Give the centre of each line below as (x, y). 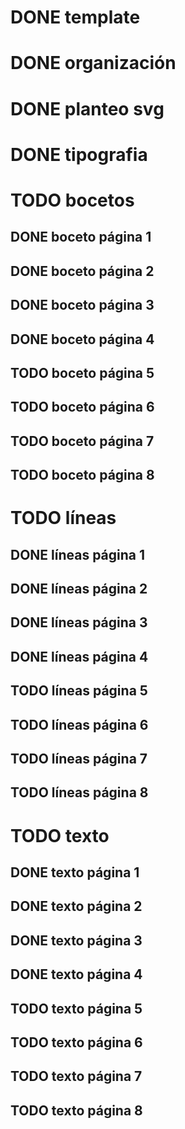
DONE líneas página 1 (78, 554)
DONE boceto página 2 (82, 271)
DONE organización (93, 63)
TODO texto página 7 (76, 1076)
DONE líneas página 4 (79, 656)
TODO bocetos (72, 200)
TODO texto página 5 (76, 1008)
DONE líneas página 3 (79, 622)
